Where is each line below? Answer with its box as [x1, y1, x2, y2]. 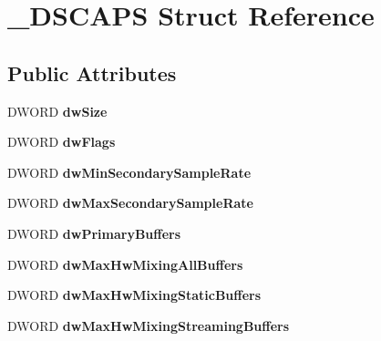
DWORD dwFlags [7, 132, 116, 151]
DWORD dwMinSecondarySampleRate [7, 162, 252, 181]
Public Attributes [7, 58, 177, 87]
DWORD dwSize [7, 101, 108, 120]
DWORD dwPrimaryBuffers [7, 223, 181, 243]
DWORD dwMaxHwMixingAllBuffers [7, 254, 243, 274]
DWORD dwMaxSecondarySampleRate [7, 193, 253, 212]
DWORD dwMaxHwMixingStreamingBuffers [7, 315, 290, 335]
